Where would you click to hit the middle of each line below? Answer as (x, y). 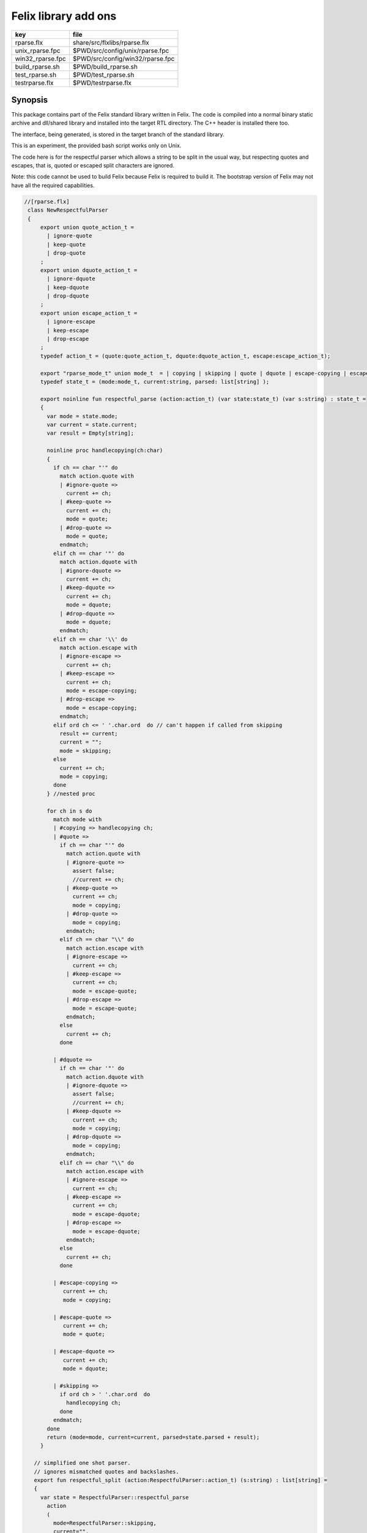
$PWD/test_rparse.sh (103, 75)
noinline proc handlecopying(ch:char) (105, 450)
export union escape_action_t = (89, 313)
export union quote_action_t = (87, 227)
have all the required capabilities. (53, 185)
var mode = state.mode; (83, 416)
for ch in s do (69, 811)
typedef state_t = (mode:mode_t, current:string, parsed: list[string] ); (155, 381)
